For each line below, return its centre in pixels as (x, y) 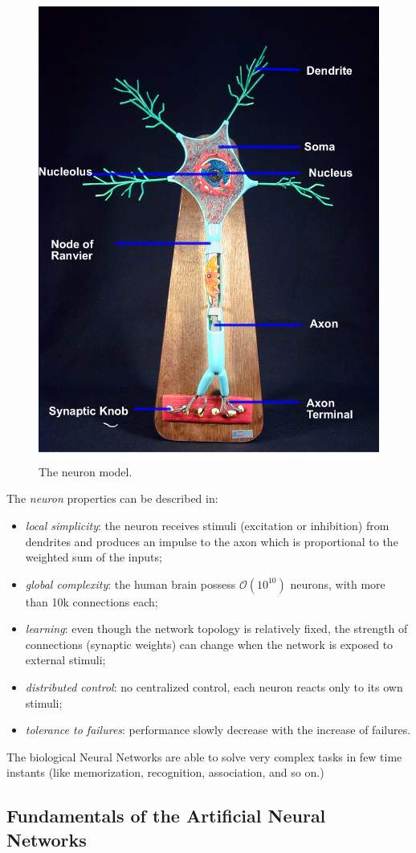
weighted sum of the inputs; (94, 557)
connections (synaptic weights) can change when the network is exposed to (209, 644)
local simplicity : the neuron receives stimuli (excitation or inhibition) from (207, 525)
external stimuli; (65, 660)
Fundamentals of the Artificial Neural (166, 816)
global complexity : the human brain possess (131, 584)
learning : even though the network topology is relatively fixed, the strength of (216, 629)
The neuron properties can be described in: (112, 498)
